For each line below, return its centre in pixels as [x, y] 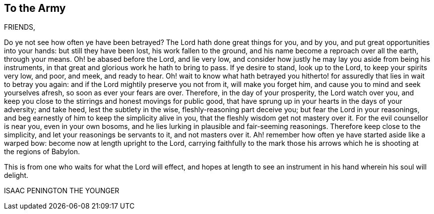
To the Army [35, 8]
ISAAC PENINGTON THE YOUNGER [62, 191]
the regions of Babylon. [42, 152]
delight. [16, 175]
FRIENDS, [20, 27]
